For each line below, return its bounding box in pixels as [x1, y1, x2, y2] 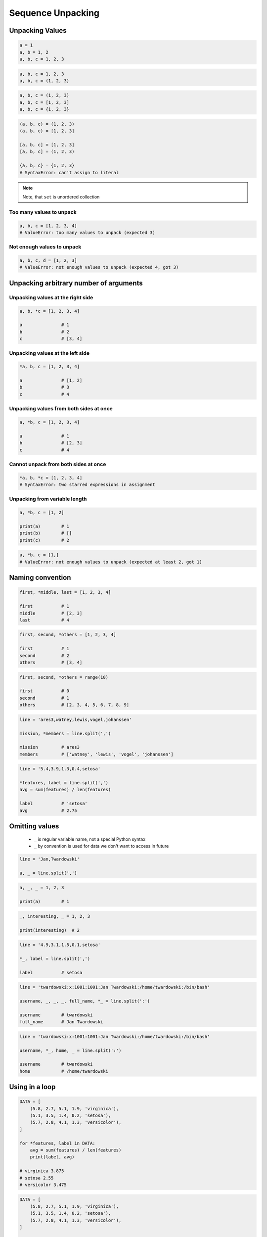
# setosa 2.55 [19, 1175, 54, 1181]
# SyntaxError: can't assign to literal [19, 170, 119, 175]
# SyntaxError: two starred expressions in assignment [19, 482, 155, 487]
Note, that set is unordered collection [22, 193, 100, 200]
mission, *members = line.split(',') [19, 730, 111, 736]
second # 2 [19, 653, 69, 658]
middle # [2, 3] [19, 610, 83, 616]
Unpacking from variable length [9, 495, 87, 502]
